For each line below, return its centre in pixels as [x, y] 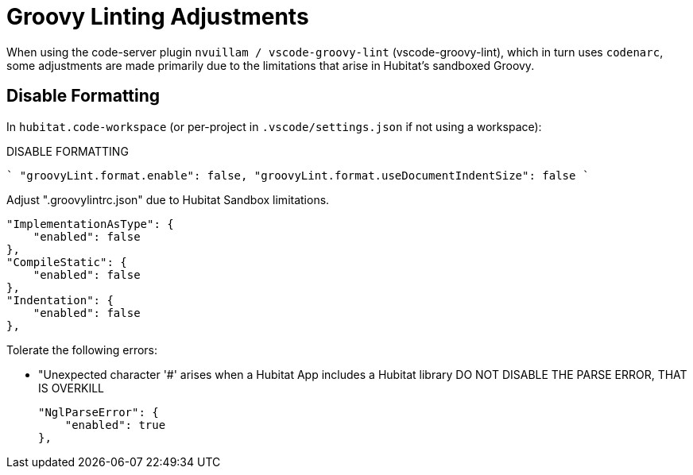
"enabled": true [115, 425]
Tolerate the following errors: [82, 349]
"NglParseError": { [99, 412]
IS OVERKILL [71, 388]
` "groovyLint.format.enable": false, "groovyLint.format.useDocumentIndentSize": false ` [298, 175]
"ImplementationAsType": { [90, 224]
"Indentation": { [60, 300]
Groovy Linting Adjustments [158, 17]
